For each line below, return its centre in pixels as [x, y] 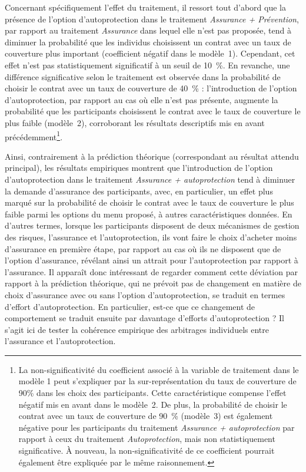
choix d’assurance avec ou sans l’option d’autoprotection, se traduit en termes [145, 294]
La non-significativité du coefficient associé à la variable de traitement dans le [159, 369]
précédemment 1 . [34, 136]
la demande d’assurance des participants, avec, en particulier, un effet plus [139, 191]
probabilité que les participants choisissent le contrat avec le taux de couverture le [153, 111]
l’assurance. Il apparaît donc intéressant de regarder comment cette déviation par [151, 271]
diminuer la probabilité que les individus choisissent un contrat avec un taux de [148, 42]
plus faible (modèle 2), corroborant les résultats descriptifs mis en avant [135, 122]
